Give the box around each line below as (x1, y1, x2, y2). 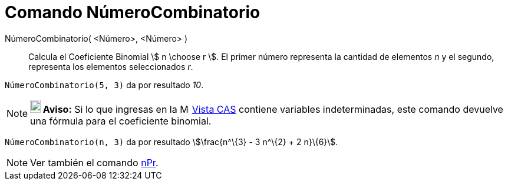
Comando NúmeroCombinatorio (5, 2, 260, 22)
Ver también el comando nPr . (30, 156, 159, 169)
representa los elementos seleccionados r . (28, 61, 193, 72)
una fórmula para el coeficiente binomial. (30, 115, 212, 127)
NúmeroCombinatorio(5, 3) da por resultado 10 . (5, 79, 204, 90)
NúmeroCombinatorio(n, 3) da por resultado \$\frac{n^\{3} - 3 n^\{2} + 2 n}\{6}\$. (5, 136, 338, 147)
